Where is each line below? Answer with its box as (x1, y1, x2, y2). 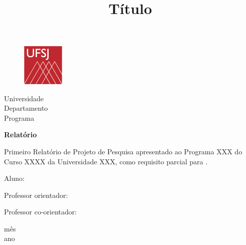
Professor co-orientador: (4, 206, 77, 217)
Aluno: (4, 173, 25, 183)
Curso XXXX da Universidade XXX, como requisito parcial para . (4, 156, 208, 166)
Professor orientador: (4, 189, 68, 200)
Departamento (4, 103, 48, 113)
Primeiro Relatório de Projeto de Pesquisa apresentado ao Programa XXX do (4, 146, 242, 156)
